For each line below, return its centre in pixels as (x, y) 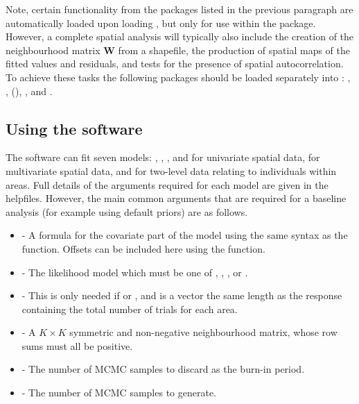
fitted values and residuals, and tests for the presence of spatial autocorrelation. (175, 64)
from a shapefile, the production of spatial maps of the (234, 50)
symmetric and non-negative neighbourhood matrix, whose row (203, 332)
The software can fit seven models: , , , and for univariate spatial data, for (163, 157)
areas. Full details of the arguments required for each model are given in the (167, 184)
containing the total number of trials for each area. (130, 309)
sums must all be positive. (77, 345)
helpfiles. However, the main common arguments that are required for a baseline (176, 198)
